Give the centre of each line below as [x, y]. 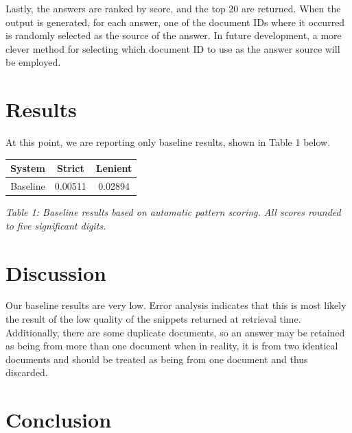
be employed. [33, 62]
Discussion [56, 272]
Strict [70, 168]
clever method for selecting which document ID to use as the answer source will [173, 48]
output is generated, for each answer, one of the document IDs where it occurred [175, 22]
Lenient [114, 168]
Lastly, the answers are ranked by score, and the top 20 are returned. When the [173, 8]
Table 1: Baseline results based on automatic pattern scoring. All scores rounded [173, 212]
